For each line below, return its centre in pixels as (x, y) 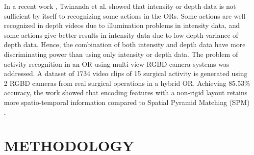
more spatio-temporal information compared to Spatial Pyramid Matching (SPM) (127, 102)
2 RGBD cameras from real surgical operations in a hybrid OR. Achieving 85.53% (127, 83)
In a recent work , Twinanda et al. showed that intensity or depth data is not (120, 6)
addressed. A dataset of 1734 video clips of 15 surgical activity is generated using (126, 73)
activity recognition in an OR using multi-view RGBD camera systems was (117, 64)
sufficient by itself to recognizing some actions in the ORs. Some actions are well (125, 15)
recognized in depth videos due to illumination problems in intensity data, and (122, 25)
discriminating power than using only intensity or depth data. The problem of (121, 54)
